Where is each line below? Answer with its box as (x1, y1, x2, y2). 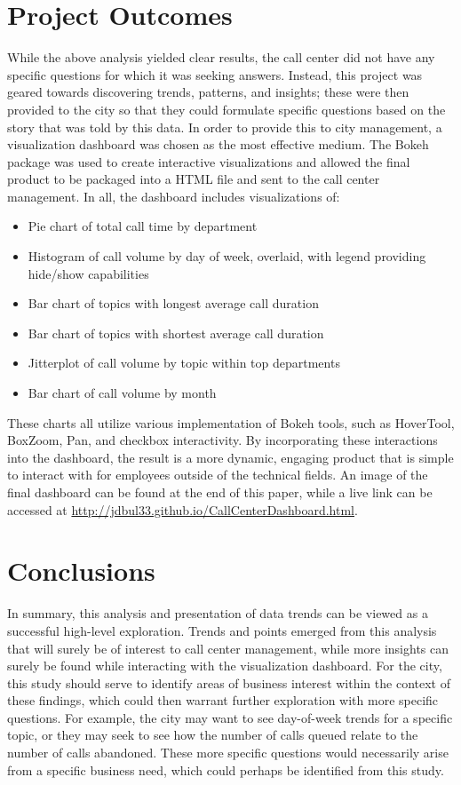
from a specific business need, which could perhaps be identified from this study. (7, 760, 444, 779)
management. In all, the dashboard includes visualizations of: (7, 186, 340, 205)
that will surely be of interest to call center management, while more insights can (7, 638, 449, 657)
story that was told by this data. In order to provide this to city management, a (7, 117, 442, 136)
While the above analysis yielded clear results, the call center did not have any (7, 48, 435, 67)
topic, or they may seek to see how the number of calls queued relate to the (7, 726, 418, 744)
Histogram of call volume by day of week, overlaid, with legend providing (28, 247, 426, 266)
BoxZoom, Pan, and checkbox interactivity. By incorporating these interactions (7, 431, 438, 449)
